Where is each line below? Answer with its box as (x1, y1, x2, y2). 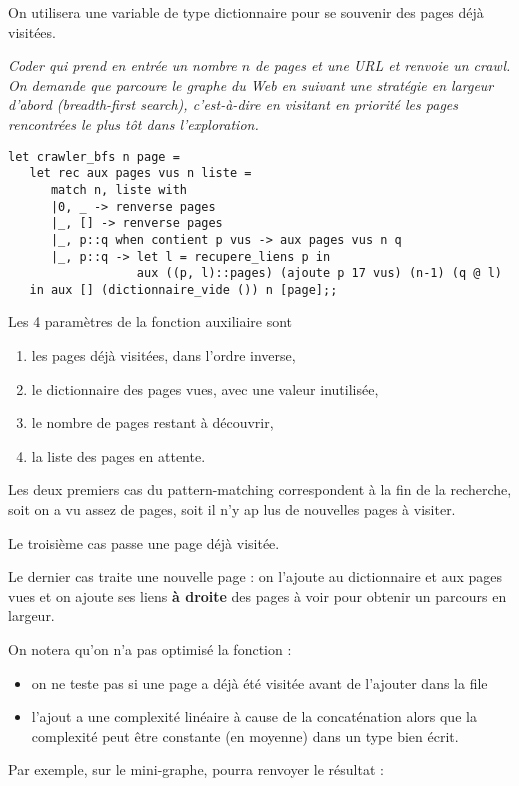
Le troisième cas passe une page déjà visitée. (8, 532, 280, 553)
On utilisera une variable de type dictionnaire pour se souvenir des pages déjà (8, 2, 484, 22)
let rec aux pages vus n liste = (29, 166, 252, 181)
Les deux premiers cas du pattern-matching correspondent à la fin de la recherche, (8, 479, 512, 500)
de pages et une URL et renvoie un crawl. (255, 55, 511, 76)
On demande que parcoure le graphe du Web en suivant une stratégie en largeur (8, 74, 494, 95)
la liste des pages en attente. (31, 445, 206, 466)
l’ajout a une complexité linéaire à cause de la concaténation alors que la (31, 706, 477, 727)
